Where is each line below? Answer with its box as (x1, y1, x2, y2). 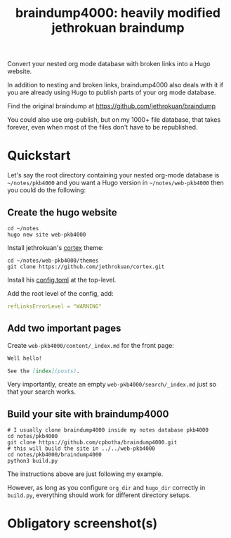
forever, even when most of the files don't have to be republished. (7, 123, 198, 132)
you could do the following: (7, 186, 86, 194)
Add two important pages (7, 323, 121, 334)
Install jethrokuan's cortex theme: (7, 243, 104, 251)
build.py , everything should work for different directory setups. (7, 491, 192, 499)
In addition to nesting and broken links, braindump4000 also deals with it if (7, 81, 223, 89)
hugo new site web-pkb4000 (7, 231, 86, 238)
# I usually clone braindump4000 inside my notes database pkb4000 (7, 427, 209, 434)
